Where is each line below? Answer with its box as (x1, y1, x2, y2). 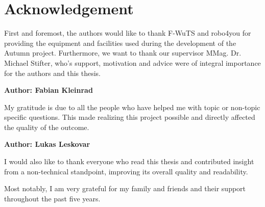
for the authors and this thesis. (4, 67, 101, 78)
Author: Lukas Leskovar (4, 139, 90, 149)
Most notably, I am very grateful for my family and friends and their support (4, 183, 246, 194)
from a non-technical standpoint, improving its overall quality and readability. (4, 166, 248, 176)
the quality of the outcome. (4, 121, 89, 132)
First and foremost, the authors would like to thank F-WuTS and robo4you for (4, 28, 251, 38)
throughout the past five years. (4, 193, 101, 203)
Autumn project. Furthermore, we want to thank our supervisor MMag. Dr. (4, 47, 242, 58)
